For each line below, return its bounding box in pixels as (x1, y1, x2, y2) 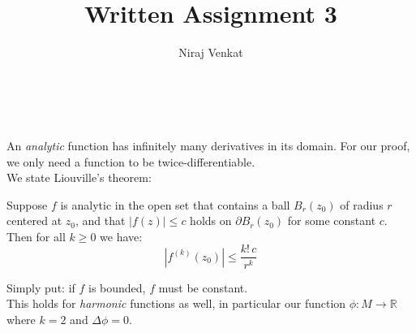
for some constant (287, 212, 376, 229)
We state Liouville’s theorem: (6, 169, 152, 186)
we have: (100, 227, 143, 244)
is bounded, (88, 279, 146, 296)
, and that (75, 212, 126, 229)
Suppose (6, 196, 48, 213)
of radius (340, 196, 384, 213)
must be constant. (158, 279, 248, 296)
